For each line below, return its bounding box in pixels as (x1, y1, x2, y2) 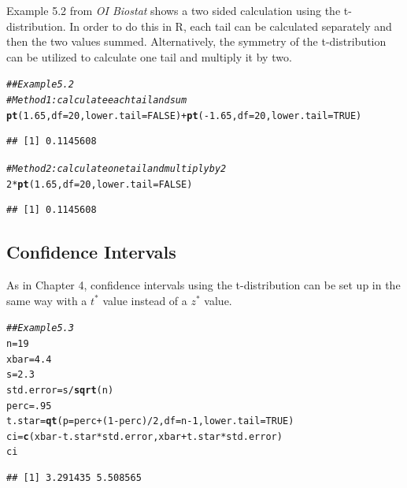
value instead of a (102, 292, 187, 308)
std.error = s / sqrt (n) (6, 384, 114, 396)
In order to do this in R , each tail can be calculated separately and (69, 17, 392, 34)
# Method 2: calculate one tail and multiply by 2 (6, 162, 227, 174)
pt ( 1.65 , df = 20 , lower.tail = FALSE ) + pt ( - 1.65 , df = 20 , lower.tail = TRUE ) (6, 110, 362, 121)
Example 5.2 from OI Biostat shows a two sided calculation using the (6, 2, 341, 18)
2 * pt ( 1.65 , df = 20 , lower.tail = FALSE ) (6, 178, 193, 190)
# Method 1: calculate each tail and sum (6, 95, 187, 106)
